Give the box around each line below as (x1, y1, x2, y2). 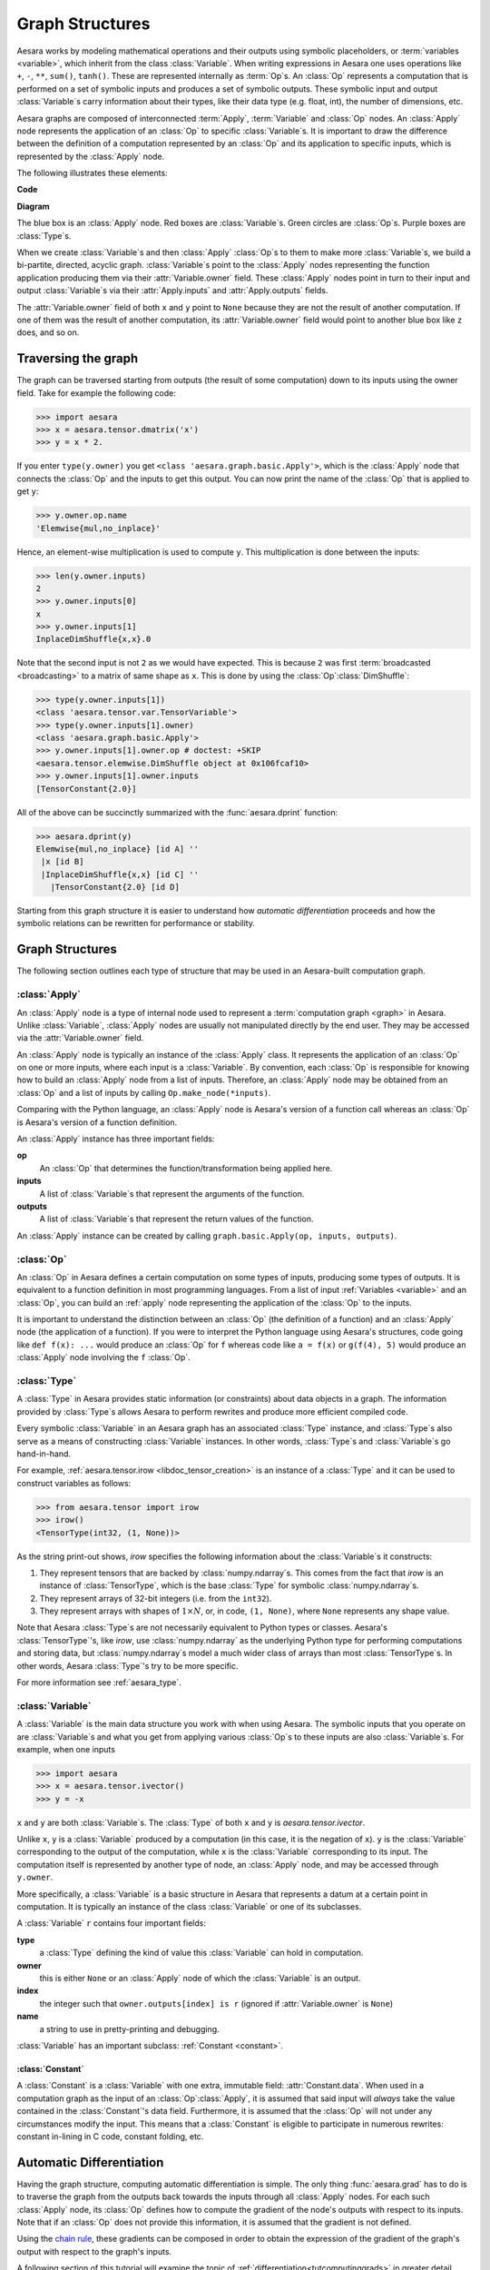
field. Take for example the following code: (16, 387, 176, 399)
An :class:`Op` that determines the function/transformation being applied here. (39, 1162, 333, 1173)
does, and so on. (16, 327, 80, 338)
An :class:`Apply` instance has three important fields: (16, 1133, 215, 1144)
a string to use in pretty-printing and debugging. (39, 2023, 220, 2034)
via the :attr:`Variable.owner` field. (16, 1032, 144, 1043)
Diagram (16, 201, 50, 212)
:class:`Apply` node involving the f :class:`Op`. (16, 1352, 191, 1363)
